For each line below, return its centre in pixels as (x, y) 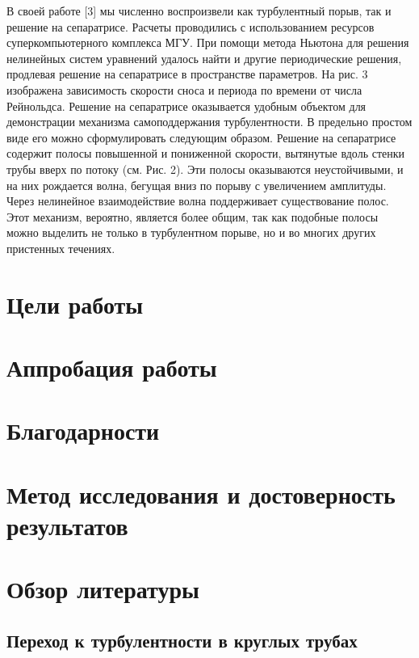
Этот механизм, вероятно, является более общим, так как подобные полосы (193, 216)
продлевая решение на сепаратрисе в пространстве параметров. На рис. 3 (187, 74)
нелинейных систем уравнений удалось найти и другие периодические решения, (204, 58)
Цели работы (75, 304)
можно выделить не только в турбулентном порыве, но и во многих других (191, 232)
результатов (67, 525)
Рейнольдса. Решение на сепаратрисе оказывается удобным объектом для (186, 105)
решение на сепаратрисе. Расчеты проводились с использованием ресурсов (191, 26)
